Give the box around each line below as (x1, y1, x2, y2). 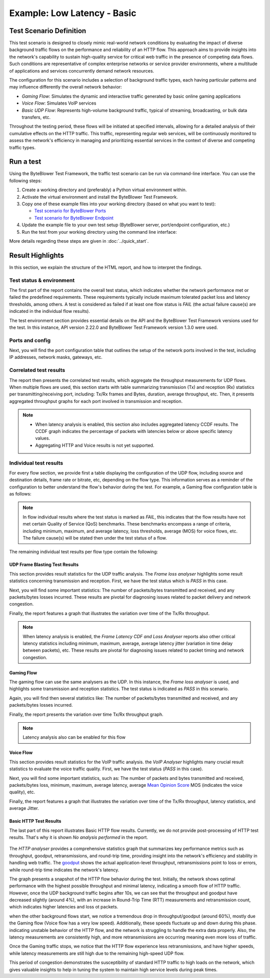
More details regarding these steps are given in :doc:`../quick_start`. (9, 238, 149, 244)
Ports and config (9, 337, 51, 344)
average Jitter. (9, 805, 39, 811)
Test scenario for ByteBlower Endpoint (34, 215, 113, 221)
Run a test (9, 158, 41, 166)
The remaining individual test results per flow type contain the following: (9, 549, 158, 555)
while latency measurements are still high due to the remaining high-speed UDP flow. (9, 950, 184, 956)
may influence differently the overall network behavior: (9, 84, 122, 90)
